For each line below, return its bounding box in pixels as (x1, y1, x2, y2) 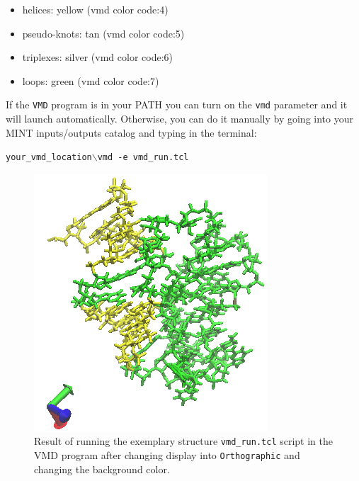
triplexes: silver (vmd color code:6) (22, 50, 173, 64)
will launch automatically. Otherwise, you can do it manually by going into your (6, 111, 353, 126)
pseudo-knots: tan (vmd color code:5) (22, 26, 185, 40)
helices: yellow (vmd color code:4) (22, 2, 169, 16)
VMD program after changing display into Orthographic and (34, 448, 300, 463)
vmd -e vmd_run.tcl (97, 152, 189, 163)
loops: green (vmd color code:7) (22, 73, 159, 88)
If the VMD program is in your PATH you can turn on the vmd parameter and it (6, 97, 348, 112)
